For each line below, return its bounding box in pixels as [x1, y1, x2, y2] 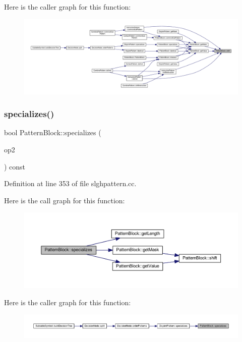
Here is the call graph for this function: [4, 195, 125, 205]
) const [4, 161, 26, 172]
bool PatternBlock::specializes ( [4, 127, 101, 138]
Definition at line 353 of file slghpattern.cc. [4, 178, 137, 189]
